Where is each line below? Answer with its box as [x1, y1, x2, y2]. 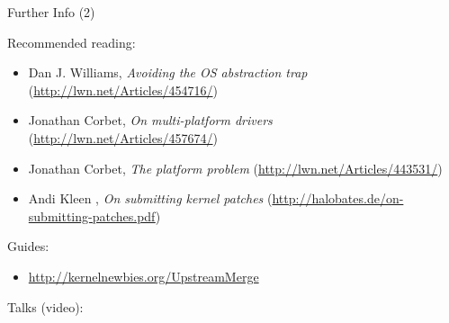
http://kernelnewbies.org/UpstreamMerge [28, 266, 259, 285]
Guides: [7, 237, 49, 256]
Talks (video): [7, 297, 84, 316]
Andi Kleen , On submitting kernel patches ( [28, 189, 273, 208]
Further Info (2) [7, 3, 95, 21]
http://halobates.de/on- [272, 189, 404, 208]
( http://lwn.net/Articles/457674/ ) [28, 128, 218, 147]
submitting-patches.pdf [28, 206, 156, 225]
